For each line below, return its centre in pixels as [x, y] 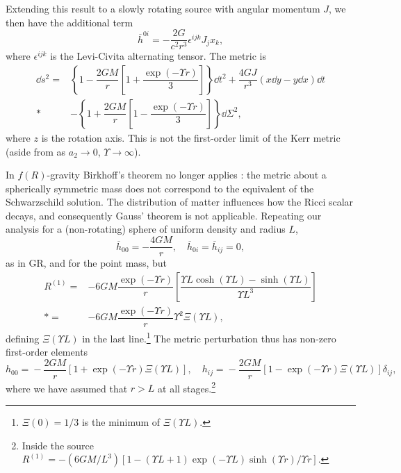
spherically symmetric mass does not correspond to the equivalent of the [160, 188]
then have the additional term [69, 22]
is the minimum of [121, 422]
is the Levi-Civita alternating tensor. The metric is [158, 56]
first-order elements [47, 352]
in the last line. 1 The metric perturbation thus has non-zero [209, 337]
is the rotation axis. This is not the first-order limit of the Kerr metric [191, 137]
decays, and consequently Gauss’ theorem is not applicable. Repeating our [164, 215]
